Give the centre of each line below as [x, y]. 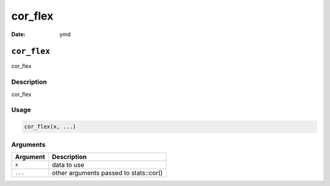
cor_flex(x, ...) [50, 127]
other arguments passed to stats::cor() [108, 173]
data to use [68, 165]
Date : [18, 34]
